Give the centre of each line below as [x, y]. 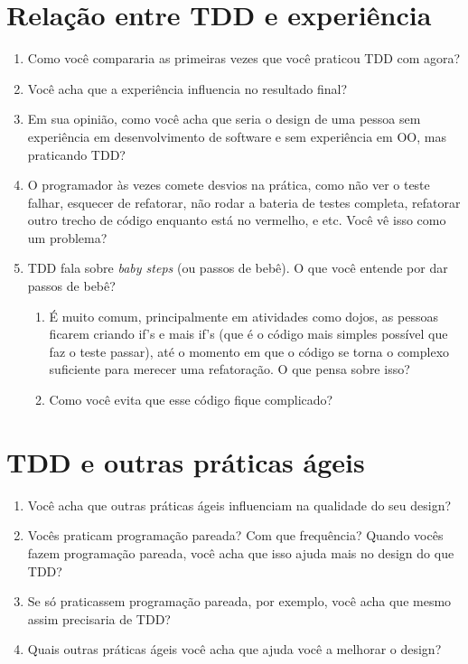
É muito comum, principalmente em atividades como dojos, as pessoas [243, 316]
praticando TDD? [76, 154]
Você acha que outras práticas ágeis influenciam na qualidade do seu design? [239, 505]
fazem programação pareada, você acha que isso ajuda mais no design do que [241, 552]
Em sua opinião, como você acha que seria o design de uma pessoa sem [224, 119]
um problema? [67, 237]
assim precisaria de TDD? [99, 618]
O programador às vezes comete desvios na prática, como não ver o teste [229, 185]
